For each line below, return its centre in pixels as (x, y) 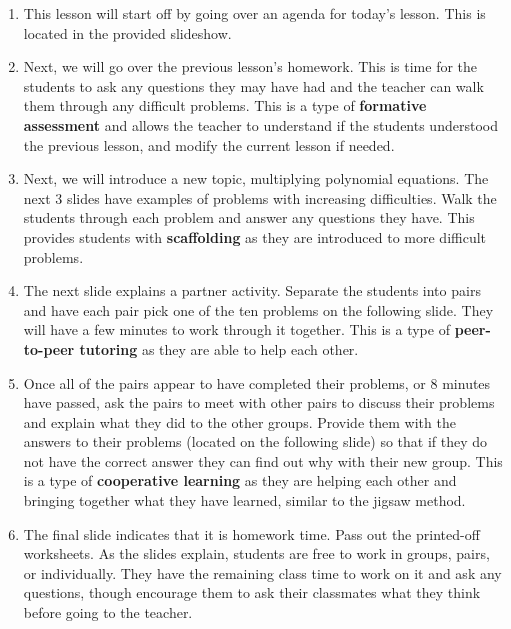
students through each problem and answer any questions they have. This (249, 217)
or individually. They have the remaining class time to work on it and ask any (262, 572)
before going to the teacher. (108, 612)
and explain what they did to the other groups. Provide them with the (239, 421)
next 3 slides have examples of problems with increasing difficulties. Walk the (260, 197)
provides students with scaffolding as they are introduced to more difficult (255, 236)
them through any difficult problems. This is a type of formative (225, 105)
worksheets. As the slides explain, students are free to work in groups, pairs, (256, 553)
